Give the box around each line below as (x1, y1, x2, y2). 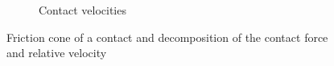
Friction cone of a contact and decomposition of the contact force (6, 28, 328, 45)
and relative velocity (6, 44, 107, 61)
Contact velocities (39, 2, 126, 18)
